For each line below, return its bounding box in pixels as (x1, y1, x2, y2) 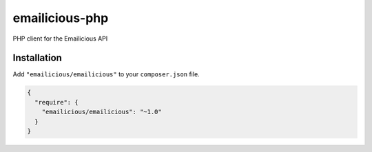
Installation (12, 52, 62, 64)
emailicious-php (12, 10, 109, 25)
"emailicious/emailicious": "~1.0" (41, 108, 162, 116)
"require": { (34, 98, 79, 106)
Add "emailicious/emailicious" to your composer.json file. (12, 70, 200, 78)
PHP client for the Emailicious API (12, 34, 108, 43)
